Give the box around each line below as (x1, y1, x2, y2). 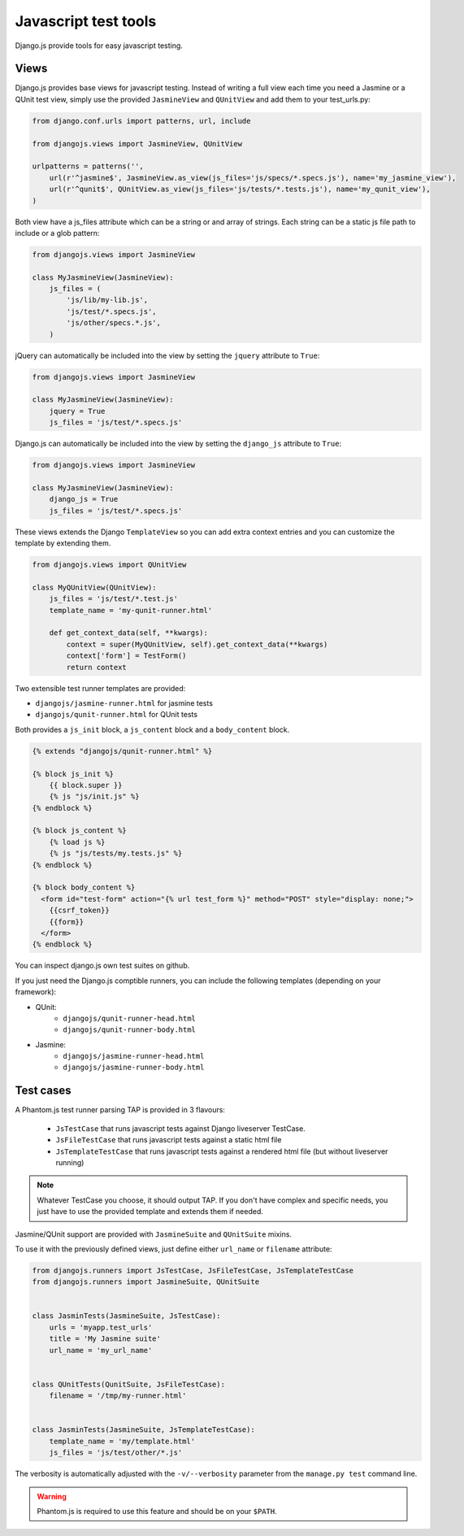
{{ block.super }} (49, 781, 123, 790)
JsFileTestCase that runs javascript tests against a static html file (55, 1135, 282, 1145)
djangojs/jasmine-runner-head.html (63, 1051, 205, 1061)
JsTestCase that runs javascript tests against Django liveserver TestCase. (55, 1123, 306, 1134)
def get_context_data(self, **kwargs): (49, 629, 209, 637)
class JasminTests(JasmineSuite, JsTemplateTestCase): (32, 1425, 255, 1434)
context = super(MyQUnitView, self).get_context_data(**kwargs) (66, 639, 328, 649)
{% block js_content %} (32, 826, 128, 835)
